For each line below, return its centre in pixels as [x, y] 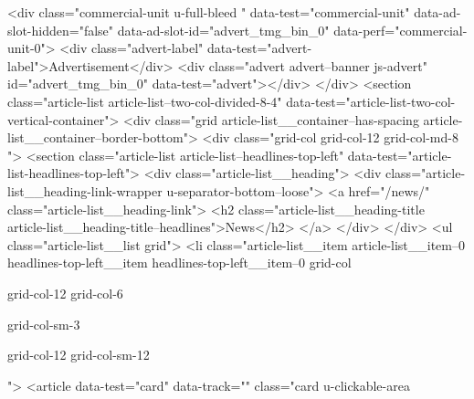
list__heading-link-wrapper [85, 190]
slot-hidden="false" [61, 30]
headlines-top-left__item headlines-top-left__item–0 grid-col [179, 262]
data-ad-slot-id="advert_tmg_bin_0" [223, 30]
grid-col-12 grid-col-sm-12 [79, 355]
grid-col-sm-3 [44, 324]
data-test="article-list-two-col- [371, 101]
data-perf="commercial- [400, 30]
